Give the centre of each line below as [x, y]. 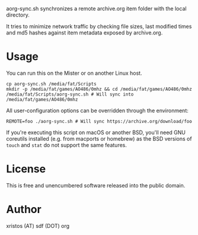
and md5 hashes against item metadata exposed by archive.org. [84, 33]
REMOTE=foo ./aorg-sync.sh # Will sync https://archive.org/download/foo [99, 121]
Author [24, 209]
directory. [18, 15]
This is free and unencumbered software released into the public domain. [96, 185]
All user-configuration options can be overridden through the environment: [97, 110]
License [26, 169]
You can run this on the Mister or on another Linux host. [74, 73]
